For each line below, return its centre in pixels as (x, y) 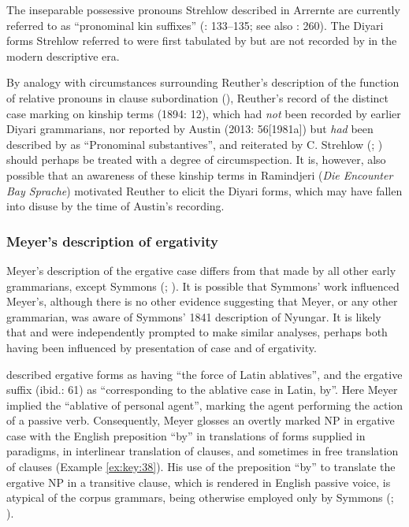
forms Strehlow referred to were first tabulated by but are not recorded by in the (202, 41)
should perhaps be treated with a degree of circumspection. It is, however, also (196, 160)
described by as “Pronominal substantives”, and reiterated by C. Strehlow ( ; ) (195, 144)
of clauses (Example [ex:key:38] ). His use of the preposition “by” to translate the (201, 467)
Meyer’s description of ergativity (112, 241)
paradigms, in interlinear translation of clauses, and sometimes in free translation (203, 451)
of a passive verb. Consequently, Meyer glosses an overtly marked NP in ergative (201, 420)
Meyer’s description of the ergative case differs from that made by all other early (201, 270)
